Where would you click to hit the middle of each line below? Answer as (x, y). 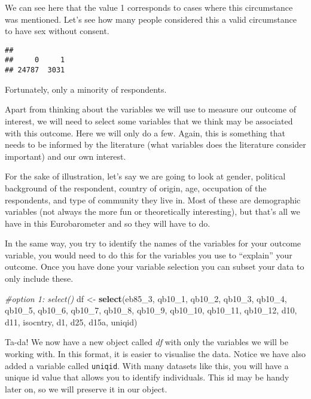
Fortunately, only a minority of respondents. (86, 89)
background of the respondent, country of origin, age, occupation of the (136, 188)
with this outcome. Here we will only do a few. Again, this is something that (145, 133)
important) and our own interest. (65, 156)
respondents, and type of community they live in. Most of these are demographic (153, 199)
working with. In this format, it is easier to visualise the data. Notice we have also (155, 354)
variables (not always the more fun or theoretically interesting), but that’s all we (153, 211)
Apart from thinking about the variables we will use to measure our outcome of (150, 109)
